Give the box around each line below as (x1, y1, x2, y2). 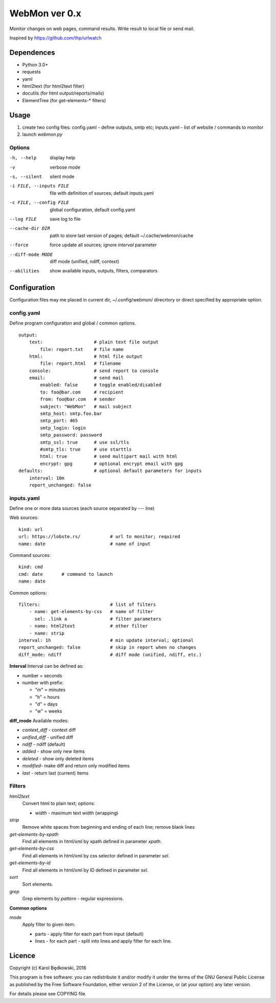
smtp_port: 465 (40, 418, 78, 424)
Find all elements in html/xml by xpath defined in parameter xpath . (22, 838, 162, 845)
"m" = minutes (35, 687, 66, 693)
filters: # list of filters (18, 602, 156, 608)
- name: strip (29, 630, 65, 636)
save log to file (50, 216, 81, 222)
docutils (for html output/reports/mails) (22, 90, 104, 97)
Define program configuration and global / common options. (9, 320, 136, 326)
